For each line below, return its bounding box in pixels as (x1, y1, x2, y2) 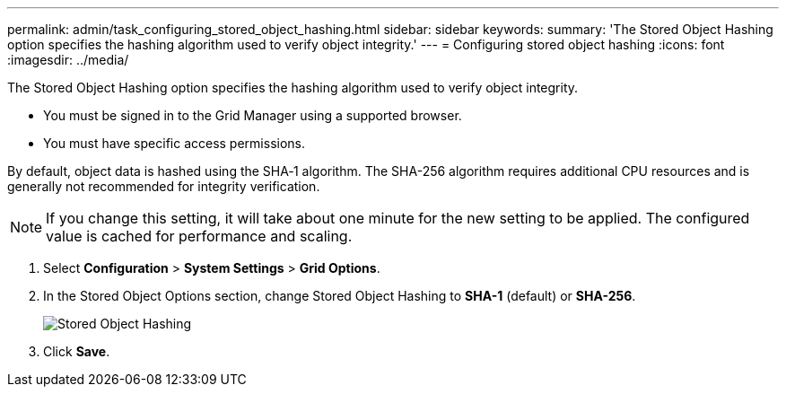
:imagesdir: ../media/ (7, 52, 129, 67)
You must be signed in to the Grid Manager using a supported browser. (43, 108, 462, 123)
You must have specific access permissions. (43, 136, 306, 151)
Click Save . (43, 344, 110, 359)
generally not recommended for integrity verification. (7, 179, 320, 194)
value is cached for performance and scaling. (46, 227, 353, 245)
